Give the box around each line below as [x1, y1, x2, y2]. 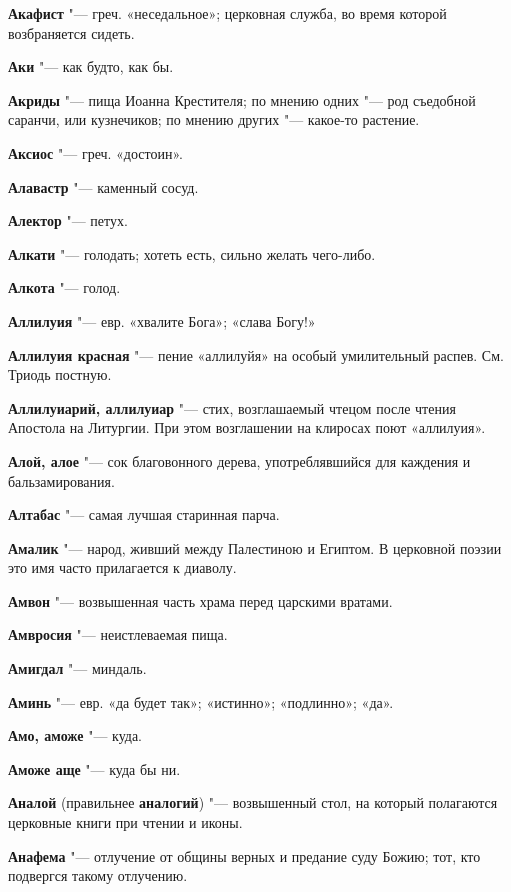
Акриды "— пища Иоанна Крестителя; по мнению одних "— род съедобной [8, 89, 476, 110]
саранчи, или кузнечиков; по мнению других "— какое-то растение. [8, 109, 420, 130]
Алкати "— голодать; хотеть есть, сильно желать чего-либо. [8, 243, 376, 264]
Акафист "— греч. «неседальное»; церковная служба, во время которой [8, 3, 447, 23]
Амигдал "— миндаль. [8, 658, 147, 679]
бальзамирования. [8, 470, 115, 491]
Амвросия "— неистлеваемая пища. [8, 624, 228, 645]
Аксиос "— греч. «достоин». [8, 142, 183, 163]
